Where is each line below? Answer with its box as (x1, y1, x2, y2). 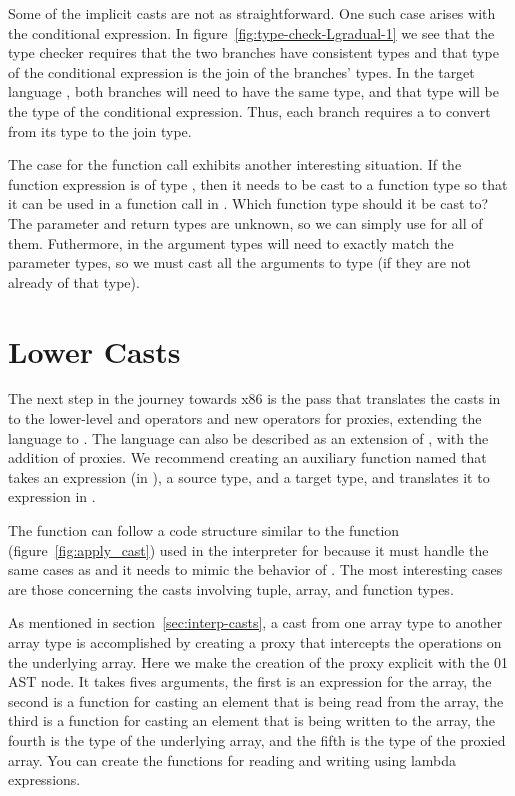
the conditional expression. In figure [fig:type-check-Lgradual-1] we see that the (8, 22, 495, 43)
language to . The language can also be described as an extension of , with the (8, 427, 489, 448)
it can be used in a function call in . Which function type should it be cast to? (8, 193, 489, 214)
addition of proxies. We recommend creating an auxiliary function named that (8, 447, 487, 468)
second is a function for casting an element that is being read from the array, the (8, 690, 504, 711)
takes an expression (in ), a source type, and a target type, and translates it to (8, 466, 490, 487)
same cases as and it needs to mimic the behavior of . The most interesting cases (8, 559, 503, 580)
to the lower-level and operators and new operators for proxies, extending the (8, 408, 482, 429)
